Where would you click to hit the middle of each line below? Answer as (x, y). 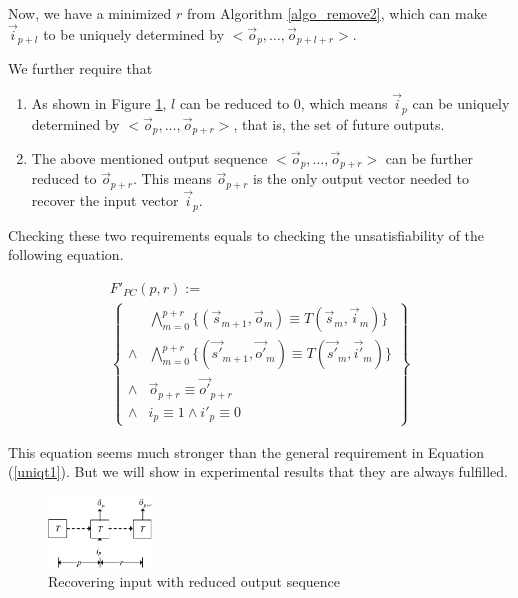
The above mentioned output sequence (149, 157)
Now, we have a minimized (90, 13)
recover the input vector (105, 200)
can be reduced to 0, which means (283, 103)
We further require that (80, 68)
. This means (172, 178)
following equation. (66, 254)
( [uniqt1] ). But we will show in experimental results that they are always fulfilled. (258, 471)
